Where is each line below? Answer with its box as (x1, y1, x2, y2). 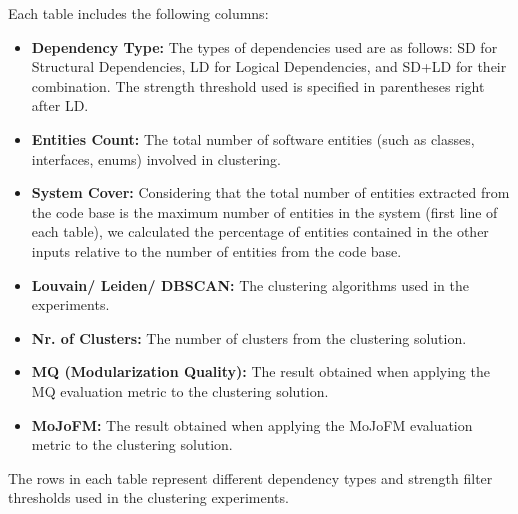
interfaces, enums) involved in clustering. (31, 148, 281, 169)
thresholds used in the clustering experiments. (8, 487, 289, 508)
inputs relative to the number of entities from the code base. (31, 240, 402, 261)
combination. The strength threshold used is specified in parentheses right (31, 75, 485, 96)
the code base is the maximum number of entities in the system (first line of (31, 201, 498, 222)
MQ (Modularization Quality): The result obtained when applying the (31, 361, 490, 382)
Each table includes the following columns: (8, 3, 269, 23)
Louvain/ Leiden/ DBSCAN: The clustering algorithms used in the (31, 274, 469, 295)
